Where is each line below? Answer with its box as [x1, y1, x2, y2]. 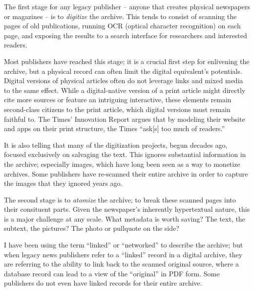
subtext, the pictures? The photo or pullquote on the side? [4, 223, 179, 233]
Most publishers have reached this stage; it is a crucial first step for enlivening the [4, 56, 250, 66]
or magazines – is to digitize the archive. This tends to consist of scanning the [4, 11, 237, 21]
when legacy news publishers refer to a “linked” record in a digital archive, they [4, 249, 243, 259]
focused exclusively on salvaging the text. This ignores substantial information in [4, 149, 246, 159]
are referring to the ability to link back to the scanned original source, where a [4, 259, 239, 269]
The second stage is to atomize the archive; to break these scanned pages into [4, 194, 236, 204]
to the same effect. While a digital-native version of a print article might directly [4, 85, 246, 95]
